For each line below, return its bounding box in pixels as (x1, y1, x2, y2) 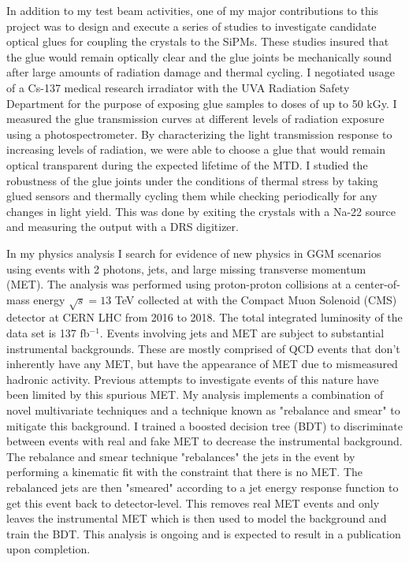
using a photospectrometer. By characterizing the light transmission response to (6, 125, 392, 142)
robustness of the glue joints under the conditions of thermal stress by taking (6, 172, 378, 188)
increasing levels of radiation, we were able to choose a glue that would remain (6, 141, 386, 158)
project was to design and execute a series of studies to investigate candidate (6, 17, 377, 34)
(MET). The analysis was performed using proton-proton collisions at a (6, 276, 351, 292)
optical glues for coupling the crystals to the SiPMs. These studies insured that (6, 33, 389, 50)
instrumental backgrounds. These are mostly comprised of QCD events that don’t (6, 340, 400, 356)
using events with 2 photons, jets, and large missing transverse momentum (6, 260, 366, 277)
